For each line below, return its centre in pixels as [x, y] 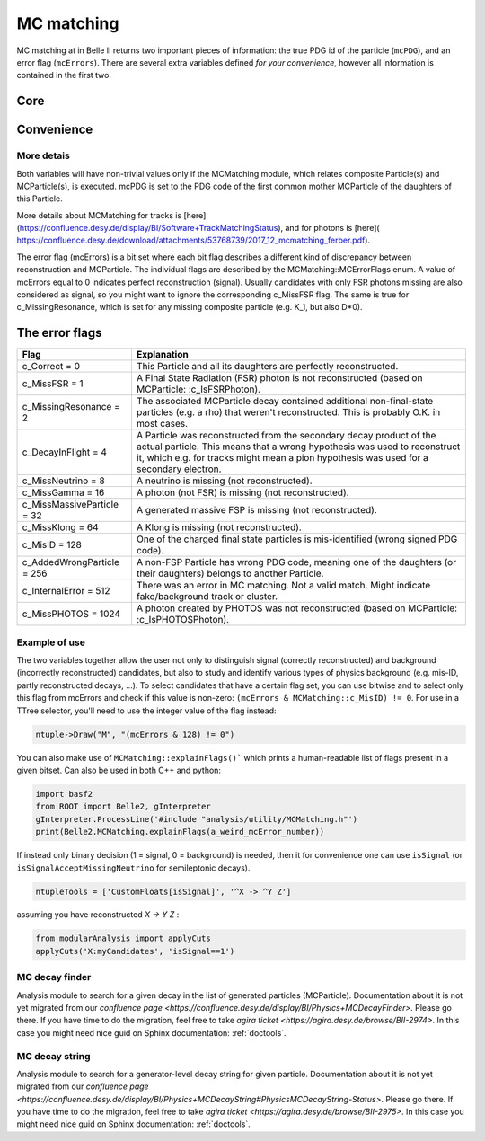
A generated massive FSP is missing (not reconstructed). [256, 510]
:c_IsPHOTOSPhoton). [182, 620]
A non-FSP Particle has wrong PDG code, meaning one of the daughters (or [296, 562]
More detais [44, 155]
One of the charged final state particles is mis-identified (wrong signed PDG [297, 539]
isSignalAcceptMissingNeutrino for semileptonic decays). [133, 868]
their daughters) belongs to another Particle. [230, 573]
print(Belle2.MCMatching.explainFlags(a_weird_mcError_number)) [180, 832]
